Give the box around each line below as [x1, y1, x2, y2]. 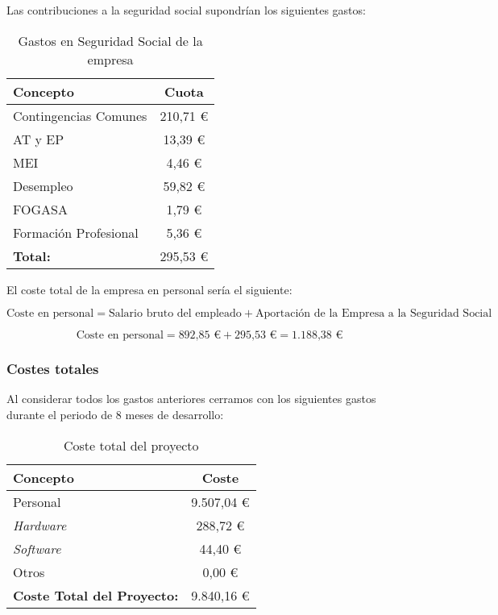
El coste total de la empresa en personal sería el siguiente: [6, 280, 293, 297]
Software [13, 538, 61, 558]
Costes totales [6, 359, 99, 379]
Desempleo [13, 176, 73, 195]
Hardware [13, 515, 67, 534]
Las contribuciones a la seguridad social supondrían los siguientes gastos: [6, 2, 366, 18]
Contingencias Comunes [13, 106, 147, 125]
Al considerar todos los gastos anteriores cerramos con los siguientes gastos [6, 390, 376, 407]
